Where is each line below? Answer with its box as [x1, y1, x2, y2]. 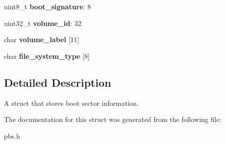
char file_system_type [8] [4, 50, 90, 61]
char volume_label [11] [4, 34, 80, 45]
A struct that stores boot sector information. [4, 97, 139, 108]
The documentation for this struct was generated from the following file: [4, 114, 222, 124]
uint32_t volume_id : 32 [4, 18, 82, 28]
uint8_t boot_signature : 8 [4, 1, 91, 11]
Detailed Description [4, 74, 112, 90]
